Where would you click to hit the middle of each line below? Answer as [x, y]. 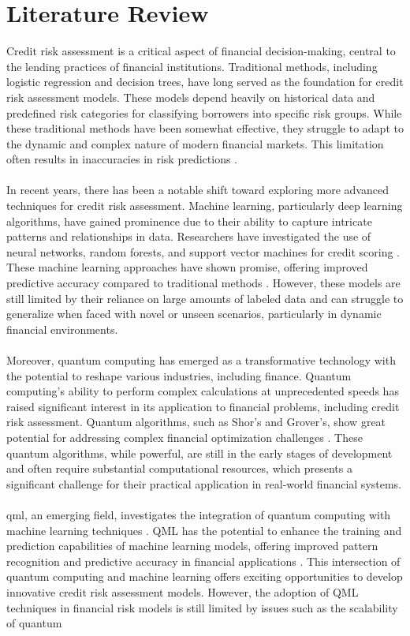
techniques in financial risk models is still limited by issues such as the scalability [202, 607]
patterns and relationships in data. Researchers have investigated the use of [189, 236]
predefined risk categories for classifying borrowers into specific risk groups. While [204, 112]
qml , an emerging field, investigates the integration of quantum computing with [199, 514]
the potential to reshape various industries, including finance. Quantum [179, 375]
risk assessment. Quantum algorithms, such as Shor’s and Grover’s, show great [196, 422]
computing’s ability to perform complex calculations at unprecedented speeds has [203, 391]
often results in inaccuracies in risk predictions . [122, 159]
